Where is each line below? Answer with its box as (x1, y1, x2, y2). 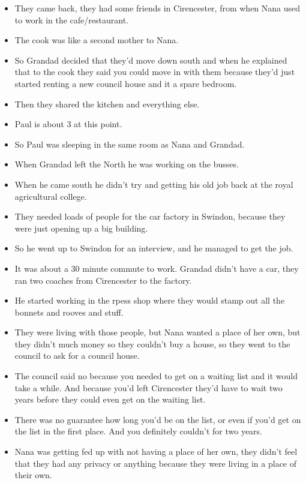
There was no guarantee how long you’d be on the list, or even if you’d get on (14, 413, 301, 425)
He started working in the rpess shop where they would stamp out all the (14, 294, 285, 307)
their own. (14, 469, 52, 481)
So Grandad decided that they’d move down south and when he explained (14, 53, 287, 66)
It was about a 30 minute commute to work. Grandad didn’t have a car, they (14, 262, 299, 274)
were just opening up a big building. (14, 221, 148, 234)
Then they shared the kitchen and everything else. (14, 97, 200, 110)
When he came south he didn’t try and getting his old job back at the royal (14, 178, 293, 190)
